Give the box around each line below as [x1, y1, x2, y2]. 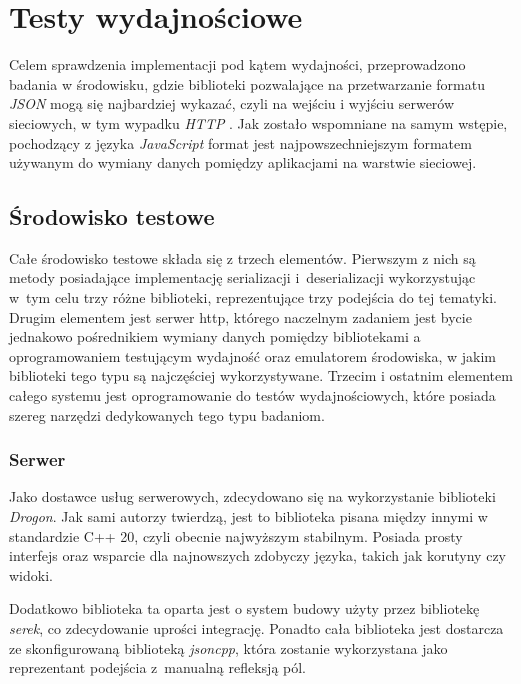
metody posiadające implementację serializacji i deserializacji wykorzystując [9, 267, 476, 288]
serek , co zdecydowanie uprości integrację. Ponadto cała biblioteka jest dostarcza [9, 618, 504, 639]
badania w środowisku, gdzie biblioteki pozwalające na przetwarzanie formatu [9, 73, 485, 94]
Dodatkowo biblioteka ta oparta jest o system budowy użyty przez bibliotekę [9, 598, 480, 619]
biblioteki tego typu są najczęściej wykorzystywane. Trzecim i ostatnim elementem [9, 365, 513, 386]
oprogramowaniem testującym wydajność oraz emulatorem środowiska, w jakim [9, 345, 496, 366]
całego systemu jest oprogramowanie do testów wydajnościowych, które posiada [9, 385, 496, 406]
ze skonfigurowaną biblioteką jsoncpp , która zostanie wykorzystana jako [9, 637, 448, 658]
